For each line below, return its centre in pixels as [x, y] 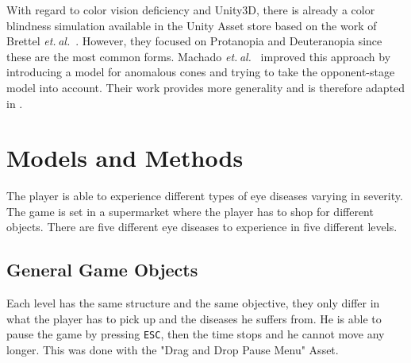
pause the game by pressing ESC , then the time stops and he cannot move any [196, 334]
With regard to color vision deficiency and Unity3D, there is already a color [191, 10]
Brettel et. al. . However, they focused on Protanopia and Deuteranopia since [194, 41]
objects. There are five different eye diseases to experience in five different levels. [202, 227]
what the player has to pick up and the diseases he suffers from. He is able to [194, 318]
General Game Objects [102, 270]
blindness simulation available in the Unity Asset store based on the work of [192, 25]
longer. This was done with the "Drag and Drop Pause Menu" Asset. [173, 350]
